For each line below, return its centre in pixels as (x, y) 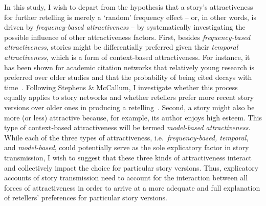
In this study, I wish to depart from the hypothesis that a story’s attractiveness (129, 7)
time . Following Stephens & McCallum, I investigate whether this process (121, 87)
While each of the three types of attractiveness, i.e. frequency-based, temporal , (126, 137)
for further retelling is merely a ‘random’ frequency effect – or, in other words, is (130, 17)
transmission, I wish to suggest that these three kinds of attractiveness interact (128, 157)
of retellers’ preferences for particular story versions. (86, 198)
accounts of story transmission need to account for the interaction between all (126, 178)
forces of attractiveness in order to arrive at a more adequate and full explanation (132, 187)
